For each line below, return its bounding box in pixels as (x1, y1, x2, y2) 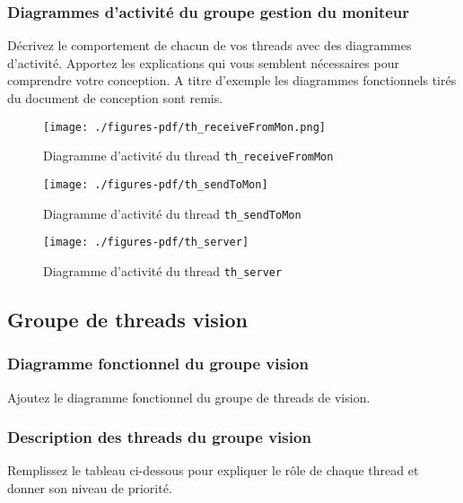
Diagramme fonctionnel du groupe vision (7, 352, 309, 375)
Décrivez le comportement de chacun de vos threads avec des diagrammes (7, 36, 412, 55)
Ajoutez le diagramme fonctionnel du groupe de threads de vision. (7, 387, 371, 406)
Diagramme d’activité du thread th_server (43, 261, 283, 280)
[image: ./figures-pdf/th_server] (43, 236, 249, 249)
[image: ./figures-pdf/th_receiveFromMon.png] (43, 120, 326, 134)
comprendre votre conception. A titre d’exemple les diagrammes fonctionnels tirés (7, 71, 457, 90)
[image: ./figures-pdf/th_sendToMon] (43, 178, 268, 191)
